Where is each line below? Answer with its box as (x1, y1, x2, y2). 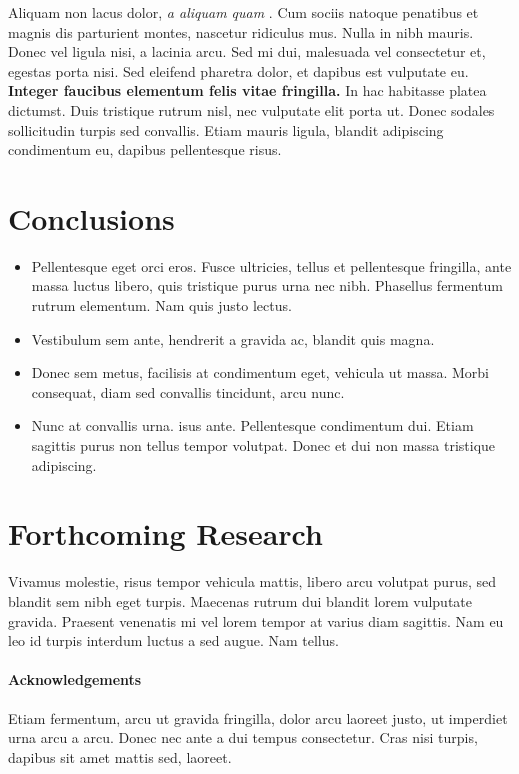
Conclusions (8, 197, 175, 238)
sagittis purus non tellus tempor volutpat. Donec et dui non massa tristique (31, 435, 496, 456)
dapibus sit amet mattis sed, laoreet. (8, 746, 232, 767)
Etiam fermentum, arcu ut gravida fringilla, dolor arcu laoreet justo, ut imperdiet (8, 707, 508, 728)
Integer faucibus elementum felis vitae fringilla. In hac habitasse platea (8, 80, 487, 101)
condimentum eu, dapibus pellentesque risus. (8, 139, 282, 160)
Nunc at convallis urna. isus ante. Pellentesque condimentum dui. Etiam (31, 415, 474, 436)
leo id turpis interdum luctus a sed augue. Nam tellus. (8, 630, 339, 651)
